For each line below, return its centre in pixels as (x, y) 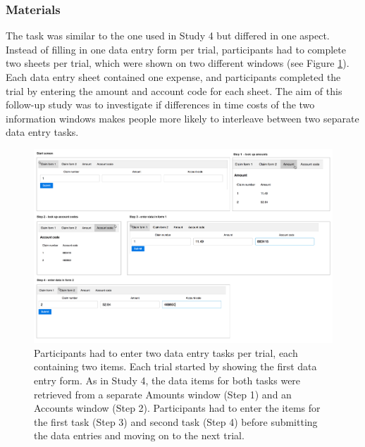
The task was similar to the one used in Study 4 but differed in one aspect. (168, 36)
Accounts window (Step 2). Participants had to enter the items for (177, 408)
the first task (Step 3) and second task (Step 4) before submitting (176, 421)
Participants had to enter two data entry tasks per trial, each (166, 352)
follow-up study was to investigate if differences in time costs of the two (160, 105)
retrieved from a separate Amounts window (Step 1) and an (163, 394)
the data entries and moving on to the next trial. (139, 435)
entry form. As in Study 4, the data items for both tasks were (167, 380)
